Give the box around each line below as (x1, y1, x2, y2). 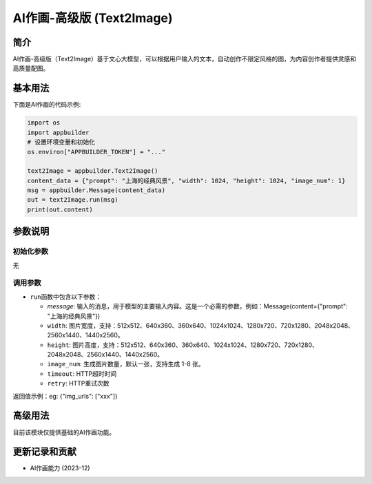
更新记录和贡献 (12, 446, 76, 458)
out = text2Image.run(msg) (27, 196, 118, 204)
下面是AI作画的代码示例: (12, 101, 81, 109)
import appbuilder (27, 128, 90, 136)
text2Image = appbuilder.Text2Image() (27, 167, 158, 175)
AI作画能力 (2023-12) (30, 464, 90, 472)
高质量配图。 (12, 64, 50, 72)
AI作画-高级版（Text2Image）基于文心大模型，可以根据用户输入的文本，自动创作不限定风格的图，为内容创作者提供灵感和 (12, 55, 357, 63)
